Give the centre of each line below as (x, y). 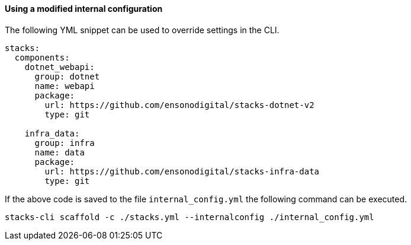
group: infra (65, 143)
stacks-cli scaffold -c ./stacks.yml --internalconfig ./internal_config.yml (190, 217)
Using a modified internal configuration (84, 9)
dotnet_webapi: (60, 67)
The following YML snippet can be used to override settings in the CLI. (142, 30)
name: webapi (65, 86)
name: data (60, 152)
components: (42, 57)
